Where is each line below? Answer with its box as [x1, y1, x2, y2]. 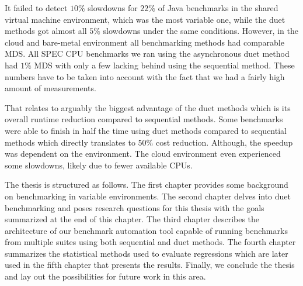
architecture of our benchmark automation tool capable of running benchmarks [5, 224, 288, 236]
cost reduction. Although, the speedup [155, 136, 293, 148]
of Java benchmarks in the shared [158, 2, 278, 13]
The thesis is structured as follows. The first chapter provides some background [5, 178, 288, 191]
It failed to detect [5, 2, 68, 13]
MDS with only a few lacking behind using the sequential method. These [34, 58, 295, 71]
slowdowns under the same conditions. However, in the [103, 25, 298, 37]
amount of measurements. [5, 82, 96, 94]
